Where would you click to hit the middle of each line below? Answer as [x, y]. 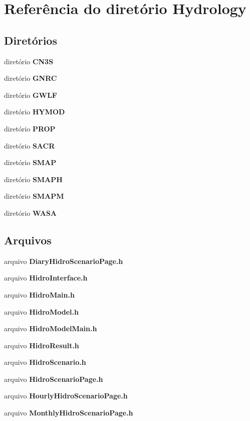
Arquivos [28, 240]
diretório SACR [30, 145]
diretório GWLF [31, 95]
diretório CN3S [29, 61]
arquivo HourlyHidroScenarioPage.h [66, 396]
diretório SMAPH [33, 179]
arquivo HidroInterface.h [46, 278]
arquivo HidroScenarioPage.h [54, 379]
